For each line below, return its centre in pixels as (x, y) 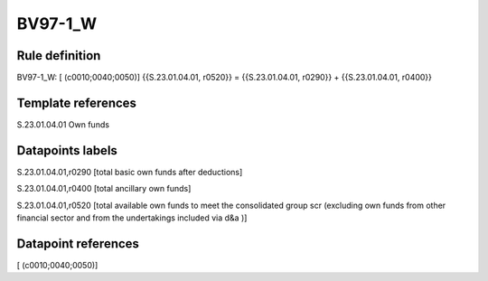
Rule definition (59, 56)
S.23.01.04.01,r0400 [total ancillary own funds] (104, 189)
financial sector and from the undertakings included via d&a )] (132, 218)
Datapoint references (78, 244)
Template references (77, 103)
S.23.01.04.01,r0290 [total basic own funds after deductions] (130, 172)
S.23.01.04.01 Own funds (63, 124)
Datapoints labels (67, 150)
